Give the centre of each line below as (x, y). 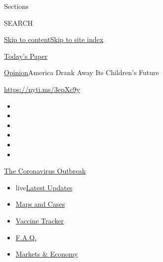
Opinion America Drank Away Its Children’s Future (81, 72)
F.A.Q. (26, 237)
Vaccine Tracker (40, 220)
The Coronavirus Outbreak (45, 171)
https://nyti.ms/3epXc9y (42, 89)
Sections (16, 6)
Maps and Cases (40, 204)
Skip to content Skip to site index (54, 39)
